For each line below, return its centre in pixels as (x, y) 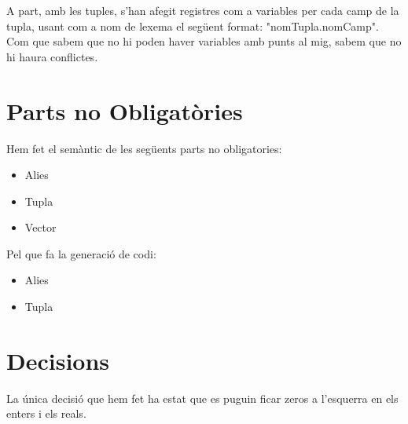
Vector (40, 227)
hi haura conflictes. (52, 56)
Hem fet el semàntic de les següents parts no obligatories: (144, 148)
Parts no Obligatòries (125, 110)
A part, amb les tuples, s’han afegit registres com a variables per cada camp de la (203, 10)
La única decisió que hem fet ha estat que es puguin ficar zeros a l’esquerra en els (202, 398)
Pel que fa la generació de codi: (81, 253)
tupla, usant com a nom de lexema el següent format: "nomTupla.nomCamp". (193, 26)
